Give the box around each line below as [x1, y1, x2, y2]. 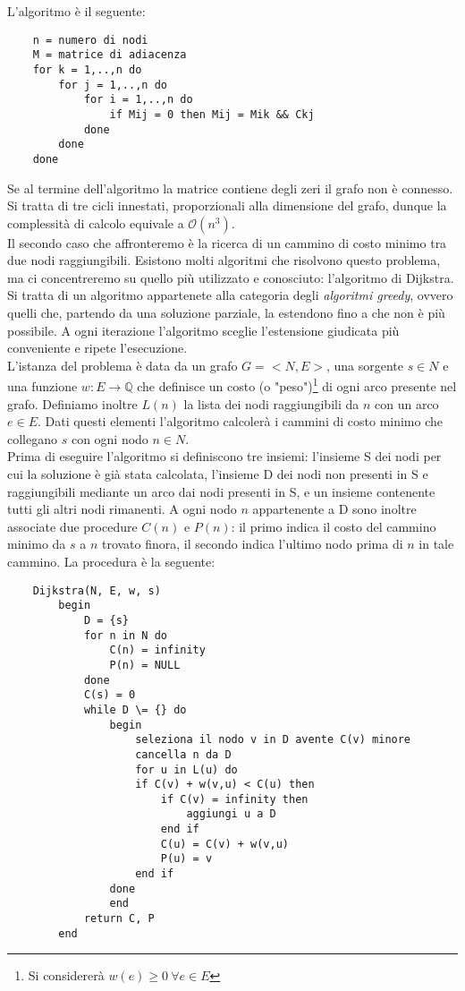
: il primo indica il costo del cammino [231, 517, 436, 535]
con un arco [375, 394, 439, 413]
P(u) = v [160, 852, 213, 866]
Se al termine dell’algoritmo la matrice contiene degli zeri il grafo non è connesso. [7, 178, 453, 197]
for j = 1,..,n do [58, 78, 167, 91]
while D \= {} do [83, 703, 187, 716]
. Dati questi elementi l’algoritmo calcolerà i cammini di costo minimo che [37, 412, 444, 431]
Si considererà [28, 966, 105, 985]
